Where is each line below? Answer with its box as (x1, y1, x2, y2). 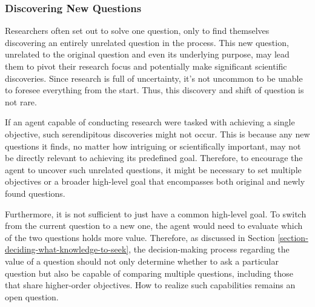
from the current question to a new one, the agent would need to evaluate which (5, 219, 303, 232)
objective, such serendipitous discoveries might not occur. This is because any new (5, 127, 310, 140)
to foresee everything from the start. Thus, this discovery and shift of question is (5, 84, 304, 96)
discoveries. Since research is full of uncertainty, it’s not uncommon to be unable (5, 71, 303, 84)
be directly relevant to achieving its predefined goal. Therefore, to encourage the (5, 151, 303, 164)
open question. (5, 290, 59, 303)
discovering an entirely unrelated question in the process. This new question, (5, 36, 289, 48)
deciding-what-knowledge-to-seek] (5, 243, 129, 256)
